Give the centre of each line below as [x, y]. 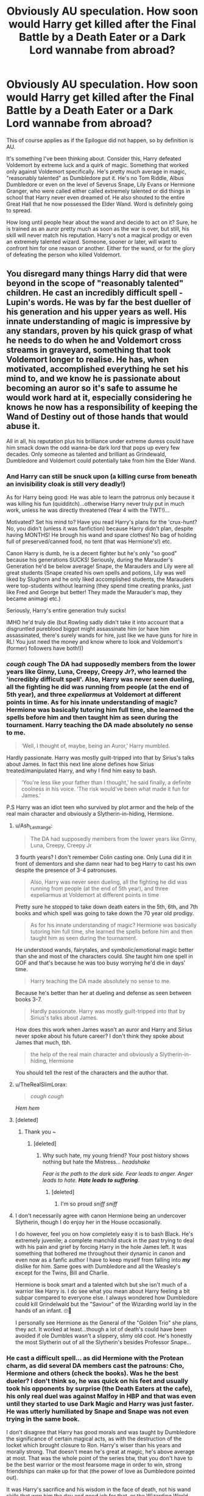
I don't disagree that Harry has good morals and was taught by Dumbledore [101, 1433]
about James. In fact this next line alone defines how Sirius [80, 764]
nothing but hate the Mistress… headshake [96, 1162]
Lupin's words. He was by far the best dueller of [99, 302]
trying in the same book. [43, 1419]
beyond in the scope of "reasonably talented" [95, 283]
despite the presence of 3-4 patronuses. [66, 870]
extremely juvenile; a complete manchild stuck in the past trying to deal [104, 1240]
